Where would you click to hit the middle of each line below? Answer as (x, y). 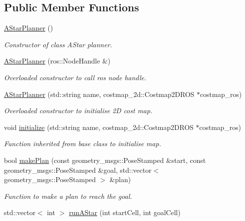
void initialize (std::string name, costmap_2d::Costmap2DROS (99, 127)
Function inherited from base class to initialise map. (83, 143)
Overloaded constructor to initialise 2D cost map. (78, 110)
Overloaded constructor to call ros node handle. (75, 77)
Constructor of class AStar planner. (58, 44)
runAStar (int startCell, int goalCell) (125, 212)
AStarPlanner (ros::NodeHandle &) (57, 61)
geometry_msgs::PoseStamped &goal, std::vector (78, 170)
